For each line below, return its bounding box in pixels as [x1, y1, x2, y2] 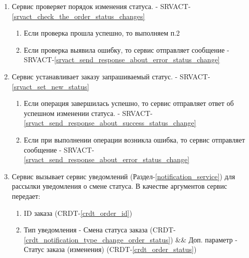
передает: [12, 190, 41, 201]
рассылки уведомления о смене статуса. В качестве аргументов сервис [12, 181, 227, 191]
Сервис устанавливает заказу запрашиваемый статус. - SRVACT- [12, 71, 210, 81]
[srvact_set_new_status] [12, 81, 89, 91]
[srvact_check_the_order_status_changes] [12, 11, 145, 21]
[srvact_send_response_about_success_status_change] [24, 117, 196, 128]
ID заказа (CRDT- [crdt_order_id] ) [24, 207, 133, 218]
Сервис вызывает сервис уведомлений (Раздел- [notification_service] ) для [12, 171, 235, 181]
